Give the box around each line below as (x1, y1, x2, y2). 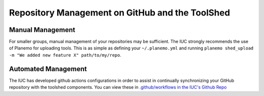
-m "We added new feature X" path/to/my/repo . (9, 52, 122, 58)
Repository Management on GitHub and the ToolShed (9, 7, 230, 18)
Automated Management (9, 64, 87, 73)
